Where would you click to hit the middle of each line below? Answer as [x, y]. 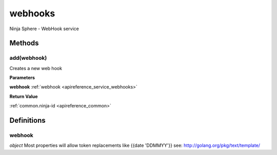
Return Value [24, 96]
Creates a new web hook [36, 68]
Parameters [22, 78]
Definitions [27, 120]
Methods [24, 43]
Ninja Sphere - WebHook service [44, 29]
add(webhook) [28, 58]
